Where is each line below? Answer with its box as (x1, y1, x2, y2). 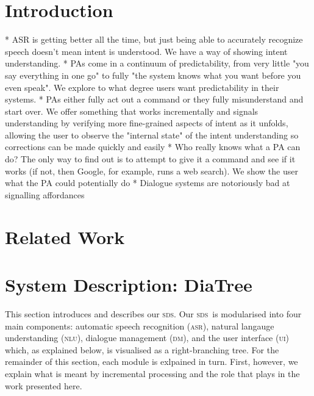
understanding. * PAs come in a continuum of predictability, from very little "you (5, 57, 309, 70)
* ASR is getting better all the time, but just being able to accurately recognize (5, 33, 303, 46)
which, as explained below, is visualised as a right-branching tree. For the (5, 343, 279, 356)
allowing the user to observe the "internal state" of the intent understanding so (5, 128, 299, 141)
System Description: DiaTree (5, 272, 252, 297)
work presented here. (5, 379, 82, 392)
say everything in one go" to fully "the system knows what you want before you (5, 68, 301, 81)
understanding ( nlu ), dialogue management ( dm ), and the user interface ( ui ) (5, 331, 289, 344)
